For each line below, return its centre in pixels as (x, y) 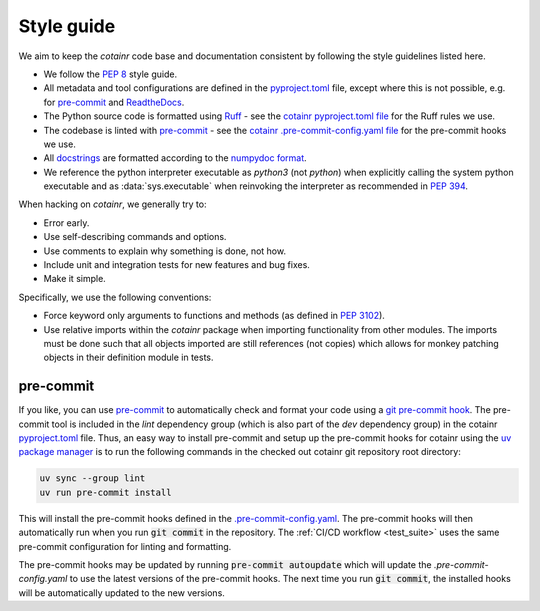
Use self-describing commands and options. (135, 237)
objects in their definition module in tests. (128, 357)
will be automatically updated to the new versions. (121, 592)
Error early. (66, 222)
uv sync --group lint (92, 478)
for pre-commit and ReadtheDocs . (114, 102)
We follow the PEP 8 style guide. (110, 74)
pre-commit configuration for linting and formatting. (125, 546)
